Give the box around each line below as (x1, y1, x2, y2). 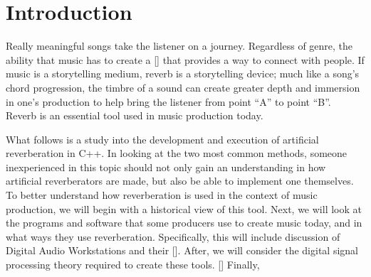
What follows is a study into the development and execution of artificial (6, 131, 319, 146)
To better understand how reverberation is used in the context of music (6, 188, 318, 202)
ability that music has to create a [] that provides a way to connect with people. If (6, 52, 365, 67)
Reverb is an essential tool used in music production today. (6, 108, 263, 123)
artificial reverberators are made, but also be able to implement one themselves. (6, 173, 354, 188)
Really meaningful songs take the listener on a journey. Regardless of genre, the (6, 38, 353, 53)
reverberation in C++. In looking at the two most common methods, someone (6, 146, 348, 161)
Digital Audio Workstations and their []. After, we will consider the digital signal (6, 243, 358, 258)
